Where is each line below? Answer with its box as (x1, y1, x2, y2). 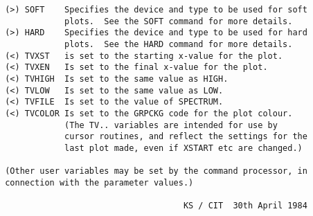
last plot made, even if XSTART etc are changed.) (64, 143, 303, 153)
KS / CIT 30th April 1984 (183, 201, 307, 211)
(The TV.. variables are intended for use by (64, 120, 278, 130)
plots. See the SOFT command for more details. (64, 16, 293, 26)
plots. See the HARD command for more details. (64, 39, 293, 49)
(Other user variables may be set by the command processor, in (5, 166, 307, 177)
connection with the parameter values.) (5, 177, 194, 188)
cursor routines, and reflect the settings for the (64, 132, 307, 142)
